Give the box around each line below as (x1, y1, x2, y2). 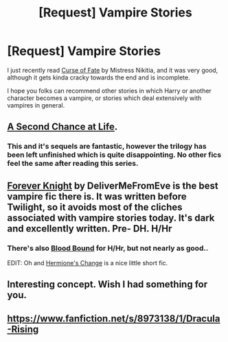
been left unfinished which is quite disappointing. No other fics (7, 150, 222, 160)
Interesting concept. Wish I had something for (7, 279, 208, 291)
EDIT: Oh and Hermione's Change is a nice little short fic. (7, 258, 168, 267)
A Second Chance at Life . (7, 121, 118, 133)
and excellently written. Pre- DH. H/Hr (7, 223, 172, 234)
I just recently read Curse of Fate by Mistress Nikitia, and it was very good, (7, 66, 218, 74)
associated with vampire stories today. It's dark (7, 212, 215, 223)
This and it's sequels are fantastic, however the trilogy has (7, 142, 207, 151)
